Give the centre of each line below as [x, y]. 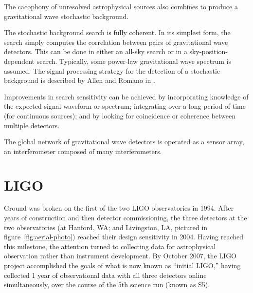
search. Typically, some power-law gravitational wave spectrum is [134, 61]
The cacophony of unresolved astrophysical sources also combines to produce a [121, 6]
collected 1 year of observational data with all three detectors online [105, 275]
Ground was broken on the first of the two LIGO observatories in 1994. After [119, 208]
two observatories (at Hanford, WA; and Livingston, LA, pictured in [106, 227]
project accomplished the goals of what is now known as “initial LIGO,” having [122, 265]
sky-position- [208, 51]
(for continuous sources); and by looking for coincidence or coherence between [120, 115]
